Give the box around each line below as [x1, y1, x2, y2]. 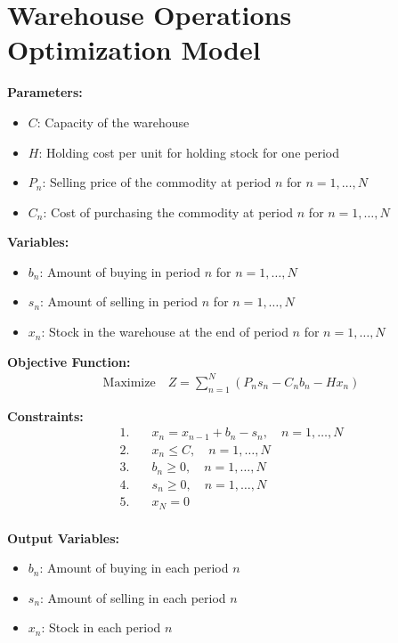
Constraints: [7, 406, 84, 425]
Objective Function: [7, 352, 131, 370]
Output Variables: [7, 528, 119, 547]
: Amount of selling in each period [40, 588, 226, 606]
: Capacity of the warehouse [37, 112, 190, 131]
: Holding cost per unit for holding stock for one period [38, 142, 339, 161]
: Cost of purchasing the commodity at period [43, 202, 294, 221]
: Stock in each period [41, 618, 161, 637]
